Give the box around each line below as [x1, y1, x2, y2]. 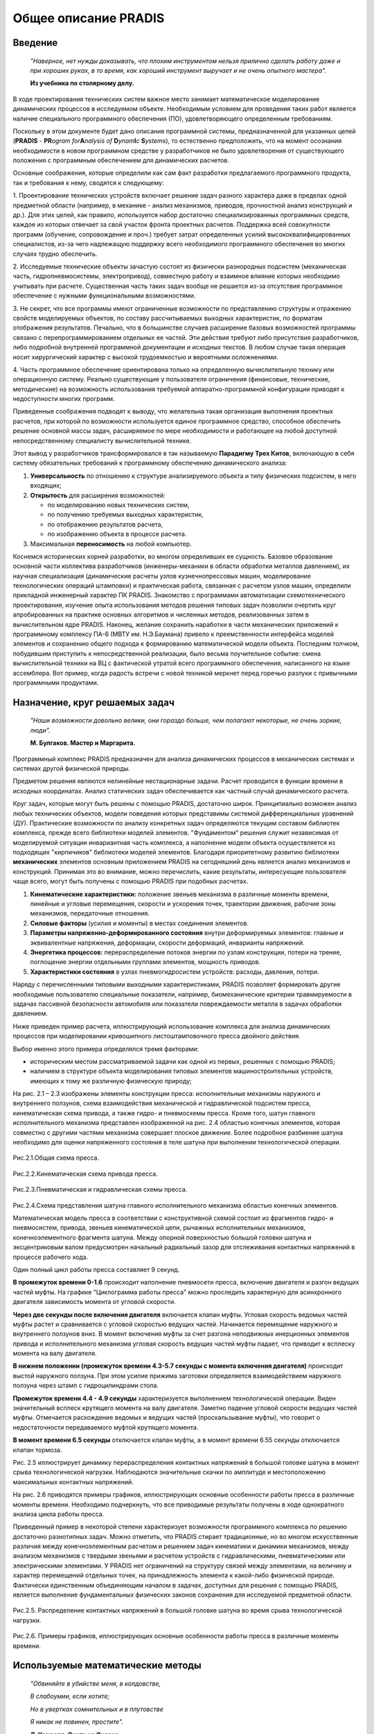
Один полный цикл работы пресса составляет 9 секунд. [12, 1265, 180, 1273]
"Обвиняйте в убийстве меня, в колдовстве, [30, 1679, 161, 1688]
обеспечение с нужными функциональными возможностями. [12, 291, 196, 300]
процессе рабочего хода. [12, 1253, 89, 1261]
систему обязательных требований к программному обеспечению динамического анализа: [12, 458, 287, 467]
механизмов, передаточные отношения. [30, 909, 150, 918]
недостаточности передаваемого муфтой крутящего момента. [12, 1423, 199, 1432]
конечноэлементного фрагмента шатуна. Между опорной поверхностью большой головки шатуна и [12, 1233, 312, 1242]
